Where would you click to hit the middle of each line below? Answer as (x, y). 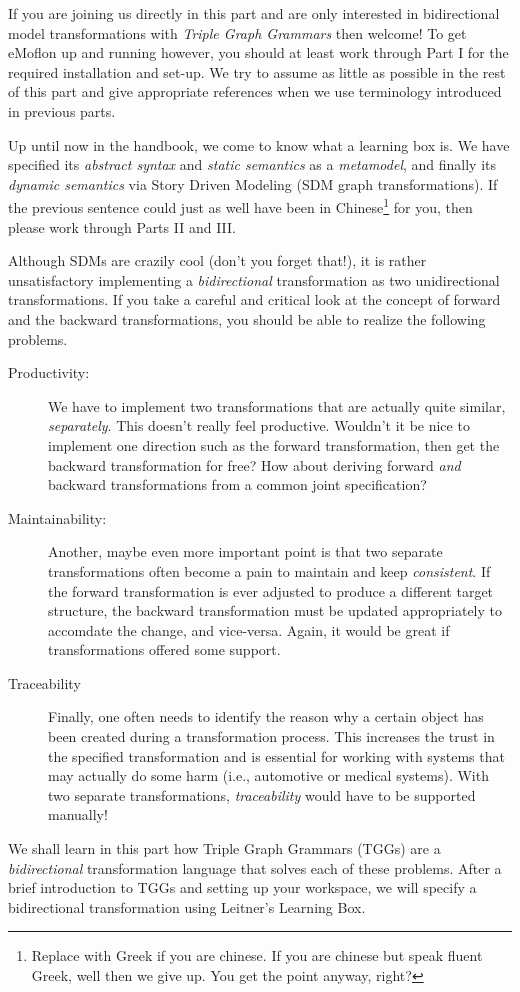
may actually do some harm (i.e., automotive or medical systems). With (268, 775)
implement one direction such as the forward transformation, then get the (274, 444)
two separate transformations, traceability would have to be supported (262, 794)
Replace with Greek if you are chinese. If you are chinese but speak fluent (257, 955)
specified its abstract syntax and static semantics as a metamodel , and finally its (252, 164)
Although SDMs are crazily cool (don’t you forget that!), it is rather (217, 260)
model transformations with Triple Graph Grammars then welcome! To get (237, 32)
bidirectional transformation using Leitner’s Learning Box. (187, 906)
